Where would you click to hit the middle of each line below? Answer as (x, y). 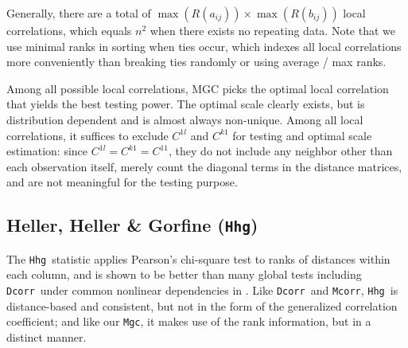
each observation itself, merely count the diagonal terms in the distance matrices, (204, 166)
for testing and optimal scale (302, 135)
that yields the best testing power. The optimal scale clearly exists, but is (186, 104)
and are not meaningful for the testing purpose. (122, 182)
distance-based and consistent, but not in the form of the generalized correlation (202, 305)
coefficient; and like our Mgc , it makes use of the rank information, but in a (189, 321)
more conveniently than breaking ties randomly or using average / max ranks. (196, 62)
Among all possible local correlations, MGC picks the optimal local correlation (198, 88)
